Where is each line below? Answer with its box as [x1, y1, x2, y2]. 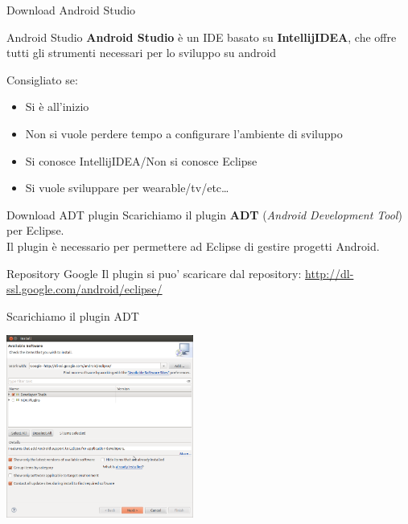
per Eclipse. [6, 222, 64, 239]
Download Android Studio [6, 2, 136, 18]
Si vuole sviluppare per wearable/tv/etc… [25, 179, 229, 196]
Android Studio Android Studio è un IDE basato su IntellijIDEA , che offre [6, 28, 397, 45]
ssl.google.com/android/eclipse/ [6, 280, 163, 297]
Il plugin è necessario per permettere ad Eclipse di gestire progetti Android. [6, 237, 380, 254]
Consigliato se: [6, 71, 78, 88]
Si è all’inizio [25, 98, 89, 115]
